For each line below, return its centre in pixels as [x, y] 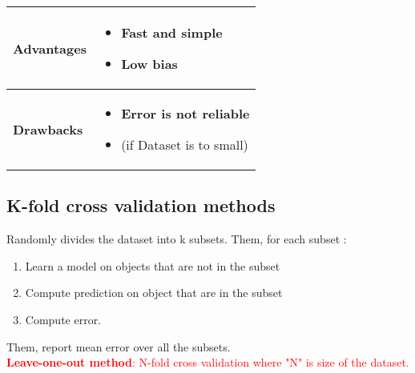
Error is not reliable [185, 113]
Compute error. [63, 319]
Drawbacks [48, 129]
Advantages [50, 48]
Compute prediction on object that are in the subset [154, 293]
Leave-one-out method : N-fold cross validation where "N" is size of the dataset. [208, 362]
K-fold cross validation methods [141, 205]
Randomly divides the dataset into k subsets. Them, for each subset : [177, 239]
